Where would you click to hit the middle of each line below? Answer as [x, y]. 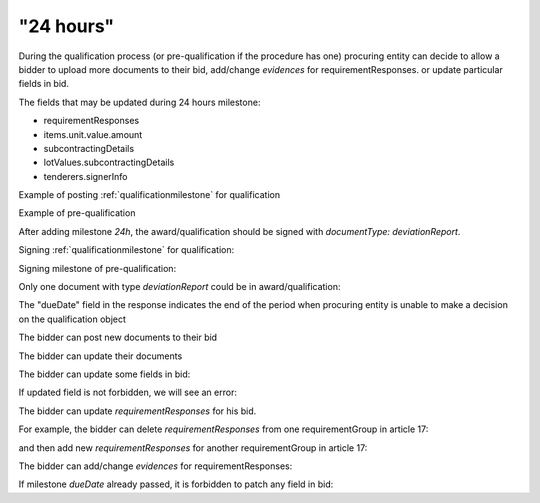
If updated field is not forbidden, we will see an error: [127, 392]
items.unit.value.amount [93, 134]
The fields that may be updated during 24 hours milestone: [139, 102]
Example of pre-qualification [77, 213]
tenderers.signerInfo [85, 176]
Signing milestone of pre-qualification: [97, 268]
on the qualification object [72, 319]
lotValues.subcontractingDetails [109, 162]
